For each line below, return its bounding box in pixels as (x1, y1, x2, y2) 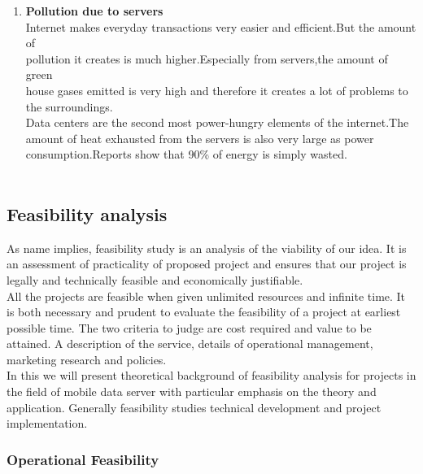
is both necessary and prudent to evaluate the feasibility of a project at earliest (7, 303, 401, 320)
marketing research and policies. (7, 350, 167, 367)
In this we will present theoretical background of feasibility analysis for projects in (7, 367, 416, 384)
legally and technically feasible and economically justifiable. (7, 271, 303, 288)
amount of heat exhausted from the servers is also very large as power (25, 129, 374, 146)
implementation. (7, 415, 88, 432)
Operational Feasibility (7, 449, 159, 469)
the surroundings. (25, 98, 113, 115)
